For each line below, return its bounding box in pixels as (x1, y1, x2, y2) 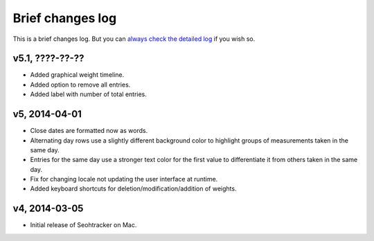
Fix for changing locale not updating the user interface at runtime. (30, 175, 218, 184)
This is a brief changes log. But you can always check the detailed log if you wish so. (12, 35, 256, 43)
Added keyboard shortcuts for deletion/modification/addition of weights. (30, 184, 237, 193)
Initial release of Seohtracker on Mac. (30, 221, 137, 229)
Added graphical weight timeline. (30, 71, 125, 79)
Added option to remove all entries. (30, 80, 131, 89)
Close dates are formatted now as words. (30, 127, 148, 135)
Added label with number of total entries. (30, 90, 147, 98)
